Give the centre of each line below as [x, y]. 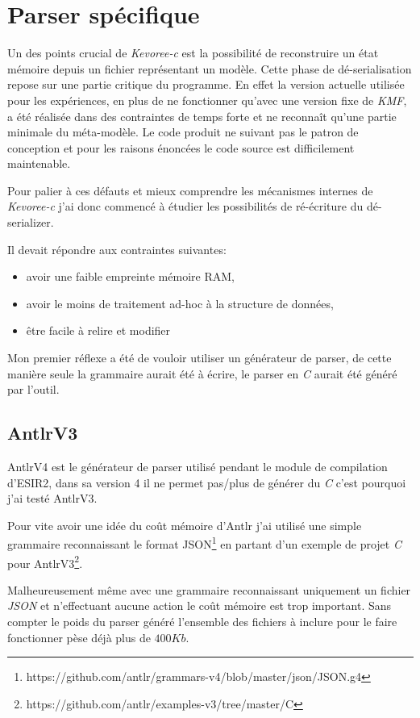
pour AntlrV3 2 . [45, 561]
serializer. [31, 222]
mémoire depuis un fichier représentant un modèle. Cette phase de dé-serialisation [210, 68]
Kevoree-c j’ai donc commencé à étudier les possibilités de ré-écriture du [185, 206]
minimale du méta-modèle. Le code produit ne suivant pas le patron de [183, 132]
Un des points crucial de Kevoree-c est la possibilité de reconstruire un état [193, 53]
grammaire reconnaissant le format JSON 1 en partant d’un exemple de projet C [204, 543]
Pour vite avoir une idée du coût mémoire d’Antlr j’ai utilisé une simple [185, 525]
